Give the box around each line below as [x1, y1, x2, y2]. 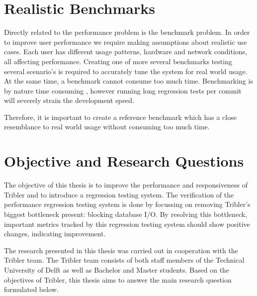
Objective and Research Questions [4, 151, 244, 171]
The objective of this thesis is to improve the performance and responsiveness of [4, 180, 248, 190]
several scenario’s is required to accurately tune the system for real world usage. [4, 66, 248, 76]
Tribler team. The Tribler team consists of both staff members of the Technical [4, 255, 245, 265]
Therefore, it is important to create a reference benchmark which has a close [4, 111, 237, 122]
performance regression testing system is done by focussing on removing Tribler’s [4, 199, 251, 209]
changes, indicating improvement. [4, 228, 106, 239]
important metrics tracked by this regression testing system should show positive [4, 218, 250, 229]
